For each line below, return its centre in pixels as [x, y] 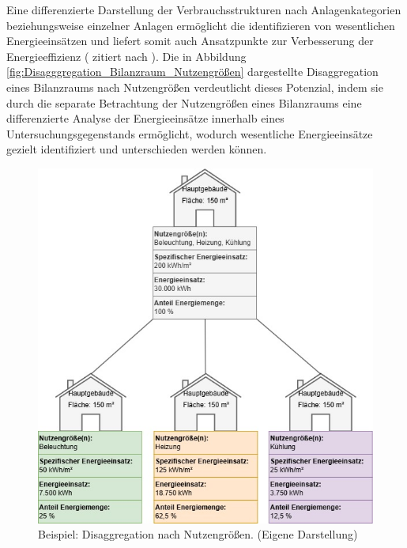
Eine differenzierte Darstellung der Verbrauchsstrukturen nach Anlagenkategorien [204, 9]
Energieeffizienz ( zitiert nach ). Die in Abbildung [126, 56]
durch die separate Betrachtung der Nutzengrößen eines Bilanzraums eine [184, 102]
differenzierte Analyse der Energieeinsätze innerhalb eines [145, 118]
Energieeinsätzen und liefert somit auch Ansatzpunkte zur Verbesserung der [190, 41]
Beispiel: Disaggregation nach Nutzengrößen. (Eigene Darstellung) [198, 534]
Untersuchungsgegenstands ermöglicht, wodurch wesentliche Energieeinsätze [190, 133]
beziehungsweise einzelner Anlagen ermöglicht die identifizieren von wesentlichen [201, 25]
